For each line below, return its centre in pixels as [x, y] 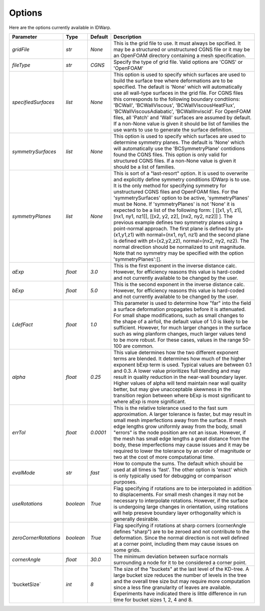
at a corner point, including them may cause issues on [176, 544]
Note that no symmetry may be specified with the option [179, 253]
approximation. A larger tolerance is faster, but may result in [183, 414]
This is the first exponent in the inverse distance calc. [175, 266]
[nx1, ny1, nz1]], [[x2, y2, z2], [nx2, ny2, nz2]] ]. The [173, 216]
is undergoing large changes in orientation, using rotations [181, 506]
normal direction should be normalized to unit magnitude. [180, 247]
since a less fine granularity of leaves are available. [172, 587]
